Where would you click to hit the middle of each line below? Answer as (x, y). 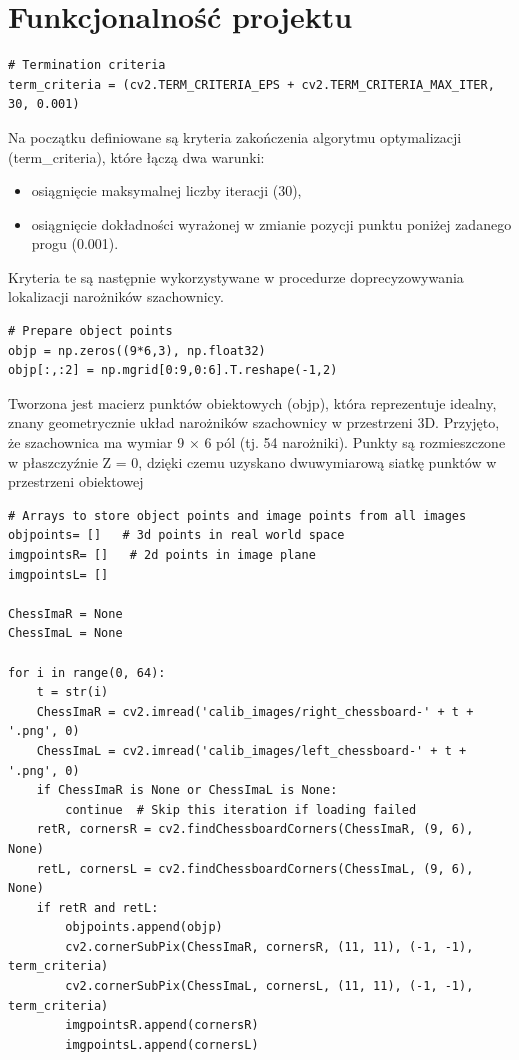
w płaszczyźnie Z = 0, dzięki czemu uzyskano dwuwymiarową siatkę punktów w (252, 461)
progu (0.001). (75, 243)
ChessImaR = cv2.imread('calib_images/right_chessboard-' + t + (255, 711)
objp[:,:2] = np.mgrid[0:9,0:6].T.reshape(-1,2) (173, 370)
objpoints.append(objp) (144, 927)
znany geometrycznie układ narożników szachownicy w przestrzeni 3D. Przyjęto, (254, 422)
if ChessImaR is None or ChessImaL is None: (187, 790)
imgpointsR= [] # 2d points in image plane (162, 555)
